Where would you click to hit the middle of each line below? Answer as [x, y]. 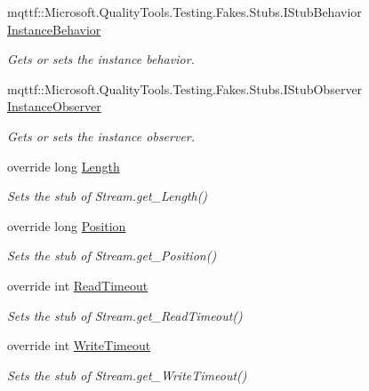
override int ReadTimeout [78, 285]
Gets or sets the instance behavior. [101, 59]
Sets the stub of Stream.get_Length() [108, 196]
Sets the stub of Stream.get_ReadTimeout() [125, 315]
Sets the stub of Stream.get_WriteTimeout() [127, 375]
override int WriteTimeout [79, 345]
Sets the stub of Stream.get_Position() [112, 255]
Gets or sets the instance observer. [101, 136]
